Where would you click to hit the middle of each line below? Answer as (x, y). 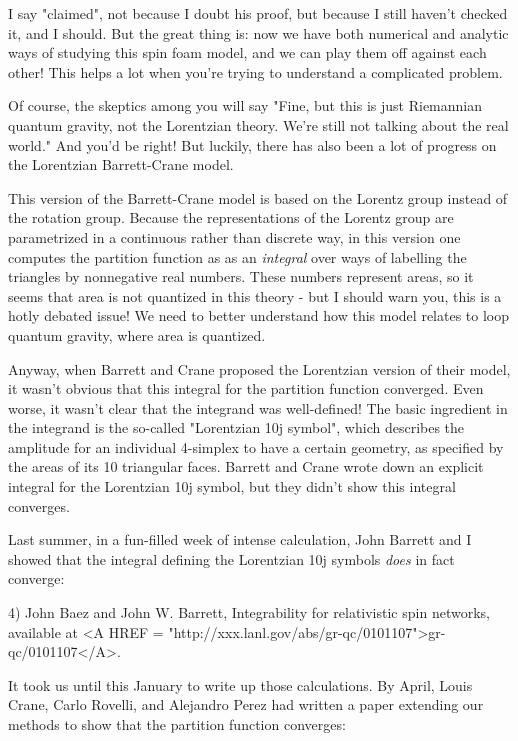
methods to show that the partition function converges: (177, 724)
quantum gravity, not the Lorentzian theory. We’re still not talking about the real (258, 124)
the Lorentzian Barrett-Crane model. (121, 164)
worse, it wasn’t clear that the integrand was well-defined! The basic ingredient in (258, 407)
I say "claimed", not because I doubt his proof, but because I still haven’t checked (258, 13)
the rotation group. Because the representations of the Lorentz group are (231, 217)
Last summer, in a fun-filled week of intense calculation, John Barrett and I (240, 539)
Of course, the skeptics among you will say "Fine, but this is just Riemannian (245, 105)
